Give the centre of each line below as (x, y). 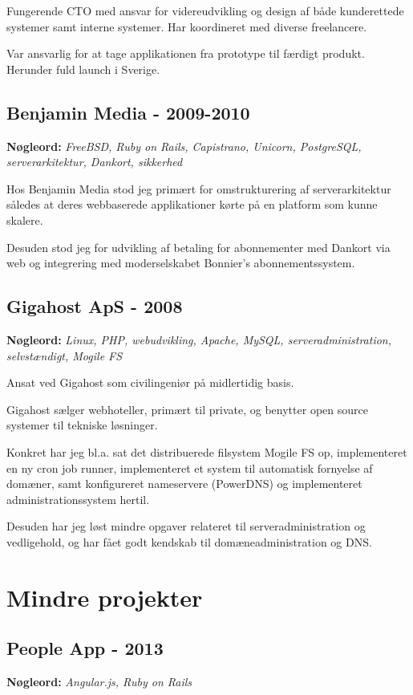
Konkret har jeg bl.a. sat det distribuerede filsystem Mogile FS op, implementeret (207, 451)
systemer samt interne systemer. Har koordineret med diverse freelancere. (187, 26)
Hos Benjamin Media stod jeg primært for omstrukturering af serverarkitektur (199, 188)
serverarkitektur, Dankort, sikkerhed (95, 162)
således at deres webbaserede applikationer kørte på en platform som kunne (192, 204)
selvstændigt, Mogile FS (65, 355)
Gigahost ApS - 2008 (95, 306)
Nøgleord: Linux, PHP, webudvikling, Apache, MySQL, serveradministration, (199, 339)
